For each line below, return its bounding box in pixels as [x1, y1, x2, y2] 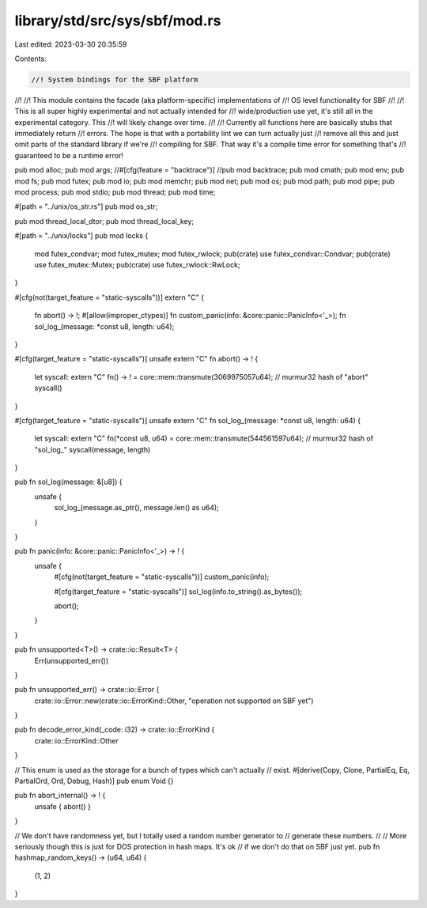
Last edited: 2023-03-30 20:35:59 [14, 40, 127, 49]
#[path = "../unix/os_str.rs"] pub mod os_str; [14, 202, 158, 211]
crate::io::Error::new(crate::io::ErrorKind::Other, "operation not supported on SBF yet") [34, 696, 314, 706]
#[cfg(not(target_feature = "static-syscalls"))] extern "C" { [14, 293, 205, 302]
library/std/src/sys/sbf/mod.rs [14, 12, 221, 29]
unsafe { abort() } [34, 801, 91, 811]
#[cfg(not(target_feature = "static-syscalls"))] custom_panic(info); [54, 572, 270, 581]
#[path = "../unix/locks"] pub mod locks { [14, 231, 149, 240]
